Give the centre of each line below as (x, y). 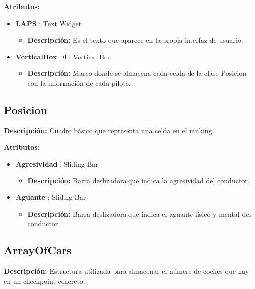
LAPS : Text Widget (49, 23)
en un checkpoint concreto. (45, 280)
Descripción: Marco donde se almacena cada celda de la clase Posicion (137, 73)
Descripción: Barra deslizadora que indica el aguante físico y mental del (139, 213)
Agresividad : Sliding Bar (57, 163)
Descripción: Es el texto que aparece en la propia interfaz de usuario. (135, 40)
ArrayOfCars (38, 250)
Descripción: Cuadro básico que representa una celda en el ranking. (109, 130)
